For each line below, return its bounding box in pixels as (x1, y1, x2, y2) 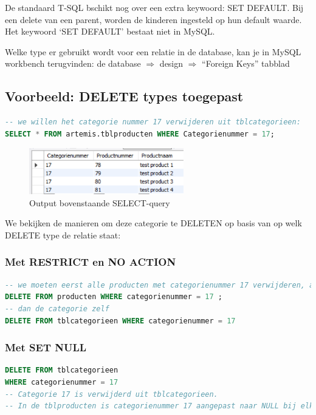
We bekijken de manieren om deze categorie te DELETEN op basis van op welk (5, 217, 302, 229)
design (159, 57, 184, 70)
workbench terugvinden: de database (5, 57, 141, 70)
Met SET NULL (5, 340, 87, 355)
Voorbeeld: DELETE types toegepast (5, 87, 244, 106)
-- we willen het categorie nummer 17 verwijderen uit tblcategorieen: (5, 118, 301, 127)
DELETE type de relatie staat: (5, 228, 121, 241)
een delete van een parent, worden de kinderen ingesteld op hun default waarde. (5, 13, 302, 25)
